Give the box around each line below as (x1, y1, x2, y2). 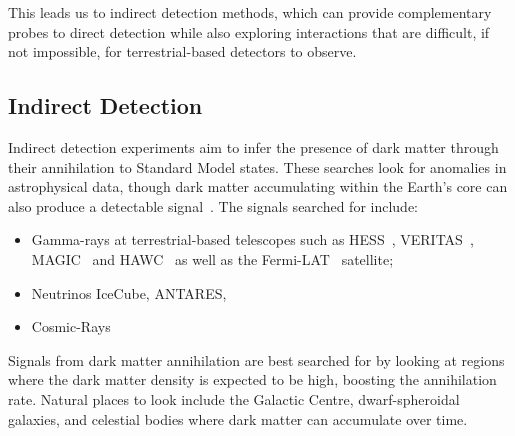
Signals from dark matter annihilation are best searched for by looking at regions (8, 349, 505, 370)
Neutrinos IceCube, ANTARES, (31, 282, 227, 303)
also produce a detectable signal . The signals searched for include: (8, 195, 419, 216)
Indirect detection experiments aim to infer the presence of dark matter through (8, 136, 499, 157)
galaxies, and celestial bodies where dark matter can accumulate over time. (8, 408, 468, 429)
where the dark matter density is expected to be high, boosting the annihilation (8, 369, 497, 390)
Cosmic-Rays (31, 316, 111, 337)
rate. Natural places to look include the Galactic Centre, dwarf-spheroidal (8, 388, 460, 409)
